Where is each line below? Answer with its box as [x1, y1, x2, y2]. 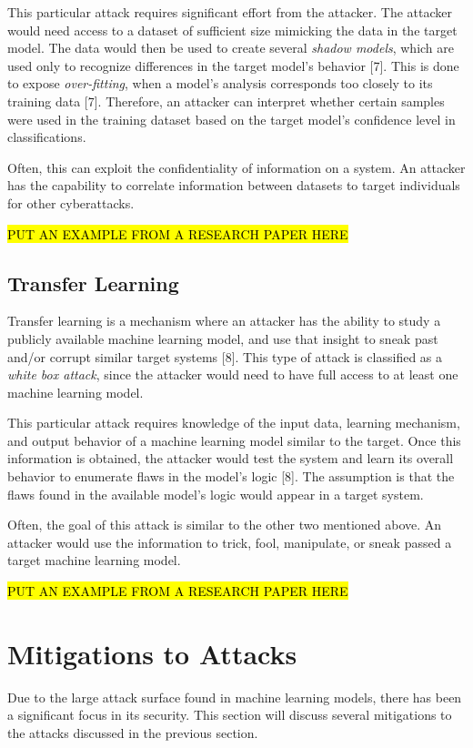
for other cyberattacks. [7, 193, 135, 212]
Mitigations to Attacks [7, 634, 297, 672]
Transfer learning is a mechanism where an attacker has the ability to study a [7, 311, 441, 330]
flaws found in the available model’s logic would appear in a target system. [7, 484, 424, 503]
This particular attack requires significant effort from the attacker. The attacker [7, 3, 452, 21]
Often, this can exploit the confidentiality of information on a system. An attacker [7, 157, 466, 177]
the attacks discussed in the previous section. [7, 723, 258, 742]
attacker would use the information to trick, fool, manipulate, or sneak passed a [7, 532, 452, 551]
